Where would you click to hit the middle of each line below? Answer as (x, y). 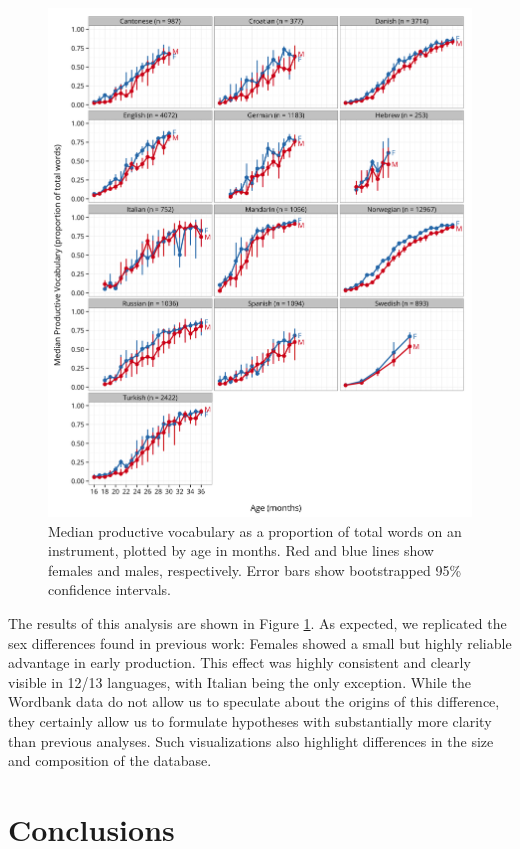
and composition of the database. (110, 760)
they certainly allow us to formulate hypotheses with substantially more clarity (250, 720)
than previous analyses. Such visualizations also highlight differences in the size (251, 740)
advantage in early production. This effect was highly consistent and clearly (239, 662)
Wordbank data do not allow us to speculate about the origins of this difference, (254, 701)
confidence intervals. (110, 589)
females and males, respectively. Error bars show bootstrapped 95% (255, 569)
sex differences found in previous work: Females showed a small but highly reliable (260, 642)
